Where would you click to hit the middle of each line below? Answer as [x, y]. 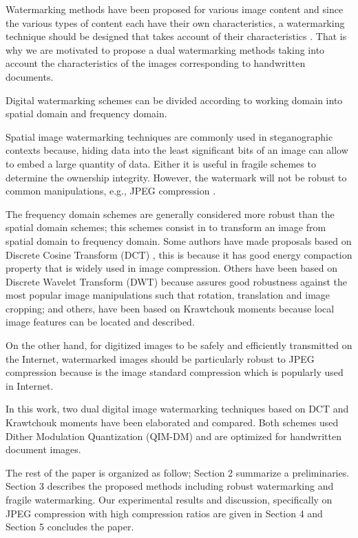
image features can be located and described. [100, 322]
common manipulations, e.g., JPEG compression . [111, 191]
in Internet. [30, 385]
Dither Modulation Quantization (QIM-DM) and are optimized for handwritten [173, 436]
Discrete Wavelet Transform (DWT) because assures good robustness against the [176, 281]
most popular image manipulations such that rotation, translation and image [168, 295]
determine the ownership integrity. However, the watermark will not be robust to [176, 177]
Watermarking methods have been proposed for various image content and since [175, 9]
